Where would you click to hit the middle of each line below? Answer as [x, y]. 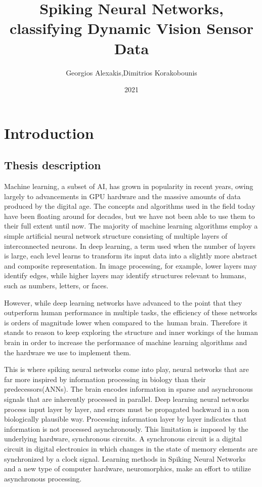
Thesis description [53, 165]
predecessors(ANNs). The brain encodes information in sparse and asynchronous [129, 389]
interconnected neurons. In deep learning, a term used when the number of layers [130, 246]
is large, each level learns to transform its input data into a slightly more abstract [131, 256]
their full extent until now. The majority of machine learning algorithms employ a [131, 226]
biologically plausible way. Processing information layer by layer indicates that [125, 419]
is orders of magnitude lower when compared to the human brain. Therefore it [126, 322]
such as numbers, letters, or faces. [56, 286]
